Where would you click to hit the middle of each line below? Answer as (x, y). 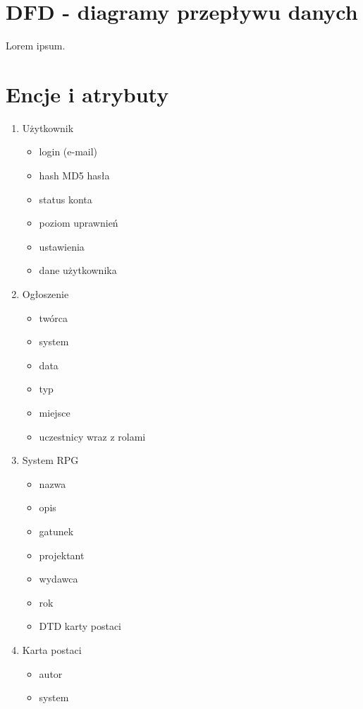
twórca (54, 317)
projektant (62, 555)
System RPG (50, 460)
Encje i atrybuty (87, 94)
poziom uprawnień (79, 223)
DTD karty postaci (80, 626)
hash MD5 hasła (74, 175)
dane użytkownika (78, 270)
